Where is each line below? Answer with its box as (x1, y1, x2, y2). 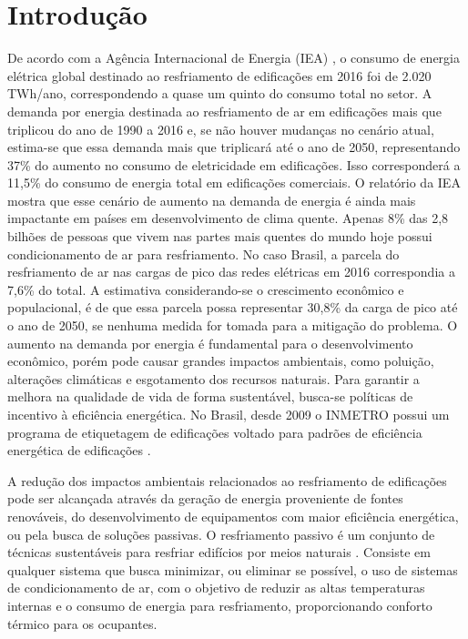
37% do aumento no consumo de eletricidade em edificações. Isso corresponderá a (7, 155, 461, 174)
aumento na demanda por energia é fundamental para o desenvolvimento (7, 333, 413, 352)
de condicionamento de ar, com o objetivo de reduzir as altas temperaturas (7, 578, 425, 597)
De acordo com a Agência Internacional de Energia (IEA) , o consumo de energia (7, 48, 461, 67)
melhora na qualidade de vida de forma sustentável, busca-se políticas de (7, 387, 413, 406)
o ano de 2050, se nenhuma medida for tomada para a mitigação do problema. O (7, 316, 458, 335)
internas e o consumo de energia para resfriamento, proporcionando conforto (7, 595, 432, 614)
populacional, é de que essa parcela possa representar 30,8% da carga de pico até (7, 298, 458, 317)
